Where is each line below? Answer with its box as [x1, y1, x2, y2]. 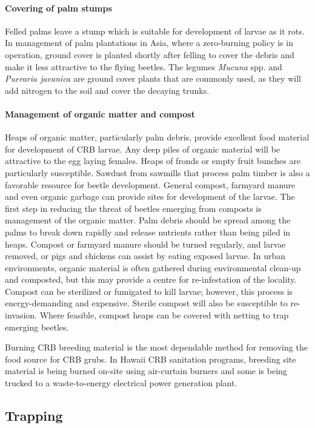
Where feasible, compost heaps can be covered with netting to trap [39, 309, 289, 321]
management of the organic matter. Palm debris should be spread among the [5, 214, 291, 226]
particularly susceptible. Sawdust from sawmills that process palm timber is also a [5, 166, 310, 179]
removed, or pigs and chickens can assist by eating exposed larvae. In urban [5, 249, 285, 262]
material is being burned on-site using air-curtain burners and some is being [5, 364, 287, 377]
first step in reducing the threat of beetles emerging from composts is [5, 202, 262, 214]
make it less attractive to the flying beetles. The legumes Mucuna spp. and [5, 60, 282, 73]
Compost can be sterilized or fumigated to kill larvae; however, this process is [5, 285, 293, 297]
